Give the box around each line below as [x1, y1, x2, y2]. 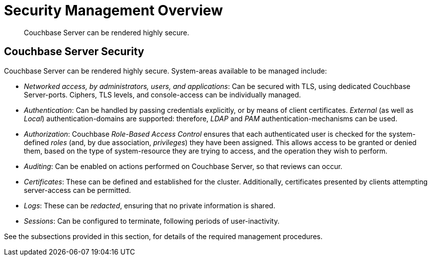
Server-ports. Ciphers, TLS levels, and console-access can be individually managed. [24, 90, 301, 99]
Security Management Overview [4, 2, 223, 19]
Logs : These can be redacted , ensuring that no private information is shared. [24, 201, 275, 210]
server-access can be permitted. [24, 185, 131, 194]
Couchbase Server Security [4, 45, 145, 58]
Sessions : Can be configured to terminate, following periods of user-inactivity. [24, 216, 280, 225]
